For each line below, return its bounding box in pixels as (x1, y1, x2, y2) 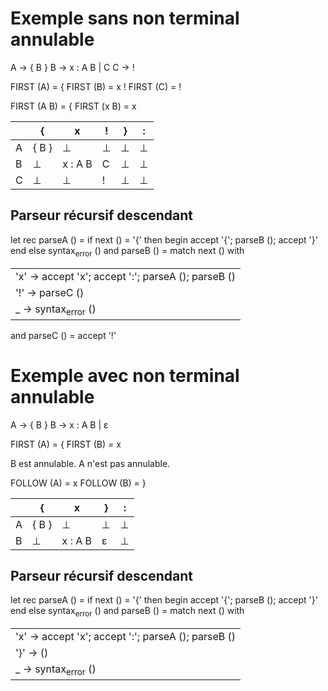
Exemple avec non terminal (10, 364, 240, 387)
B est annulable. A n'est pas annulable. (10, 457, 171, 469)
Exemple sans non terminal (10, 7, 240, 30)
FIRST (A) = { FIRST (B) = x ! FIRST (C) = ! (10, 80, 182, 92)
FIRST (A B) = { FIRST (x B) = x (10, 100, 137, 112)
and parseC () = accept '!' (10, 329, 117, 341)
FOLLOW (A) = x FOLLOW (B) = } (10, 477, 147, 489)
